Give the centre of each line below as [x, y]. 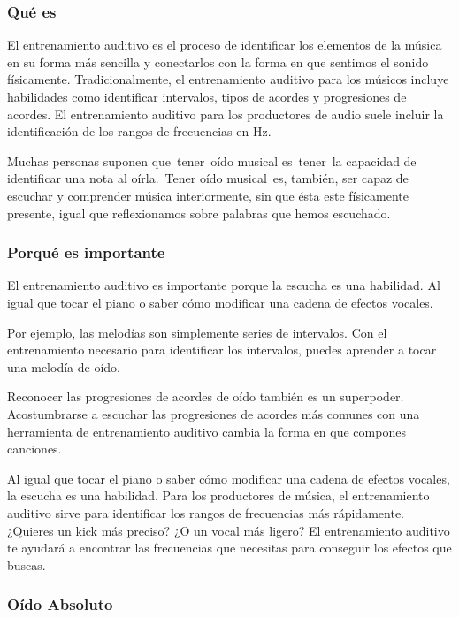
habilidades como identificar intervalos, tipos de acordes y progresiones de [207, 96]
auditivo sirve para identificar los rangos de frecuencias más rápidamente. [206, 512]
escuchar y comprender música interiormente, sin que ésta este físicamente [208, 195]
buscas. [27, 564]
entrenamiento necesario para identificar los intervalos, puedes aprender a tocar [222, 350]
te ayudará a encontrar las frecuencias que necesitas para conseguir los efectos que [229, 548]
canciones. [34, 449]
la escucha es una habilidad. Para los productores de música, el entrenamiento [218, 495]
